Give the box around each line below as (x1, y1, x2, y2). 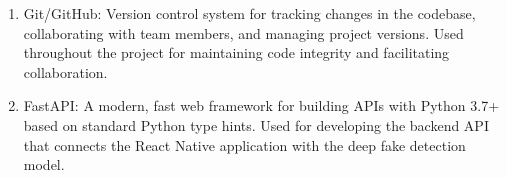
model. (23, 154, 65, 175)
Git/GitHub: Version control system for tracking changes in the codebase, (23, 3, 476, 23)
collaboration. (23, 61, 108, 82)
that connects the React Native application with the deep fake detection (23, 134, 466, 155)
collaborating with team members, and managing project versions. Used (23, 22, 464, 43)
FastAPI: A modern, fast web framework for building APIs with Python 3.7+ (23, 95, 500, 116)
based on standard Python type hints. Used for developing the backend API (23, 114, 489, 135)
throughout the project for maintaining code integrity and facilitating (23, 42, 450, 63)
